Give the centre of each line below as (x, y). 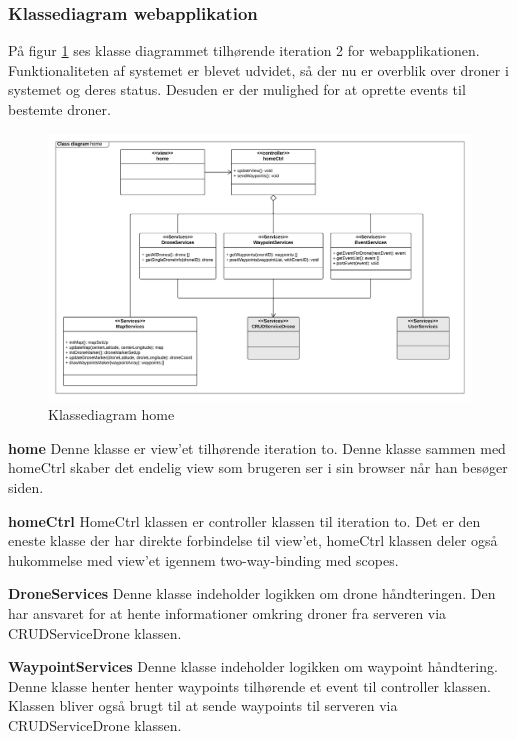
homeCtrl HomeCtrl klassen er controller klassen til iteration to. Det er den (244, 520)
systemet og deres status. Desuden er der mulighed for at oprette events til (237, 89)
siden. (26, 487)
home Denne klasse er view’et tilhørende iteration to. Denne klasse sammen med (257, 447)
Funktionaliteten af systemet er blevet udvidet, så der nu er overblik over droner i (258, 69)
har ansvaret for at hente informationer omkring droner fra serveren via (227, 613)
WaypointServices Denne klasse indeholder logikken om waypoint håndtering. (253, 666)
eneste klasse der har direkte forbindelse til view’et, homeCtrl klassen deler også (253, 540)
